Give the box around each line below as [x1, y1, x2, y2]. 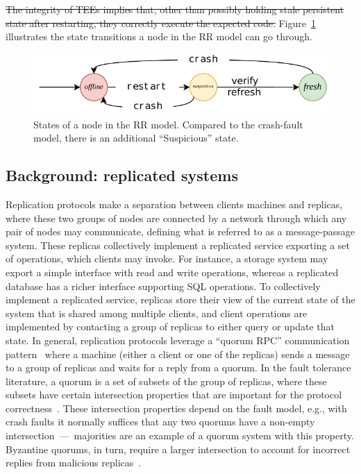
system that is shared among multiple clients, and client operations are [6, 305, 308, 320]
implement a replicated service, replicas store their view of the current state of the [6, 292, 355, 307]
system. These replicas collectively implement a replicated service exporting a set [6, 237, 350, 252]
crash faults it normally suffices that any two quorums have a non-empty [6, 414, 315, 429]
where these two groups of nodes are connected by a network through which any [6, 210, 347, 225]
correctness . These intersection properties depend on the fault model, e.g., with [6, 400, 347, 415]
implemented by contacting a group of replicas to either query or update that [6, 319, 335, 334]
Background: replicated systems [6, 164, 238, 186]
